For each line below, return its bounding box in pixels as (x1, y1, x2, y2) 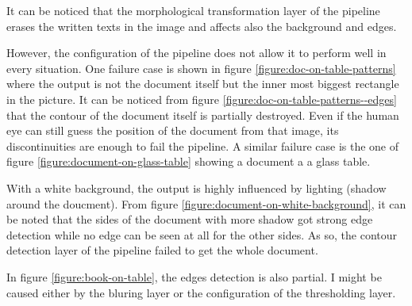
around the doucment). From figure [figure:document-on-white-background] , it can (6, 195, 406, 212)
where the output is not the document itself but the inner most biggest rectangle (6, 75, 399, 92)
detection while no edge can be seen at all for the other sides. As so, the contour (6, 226, 398, 243)
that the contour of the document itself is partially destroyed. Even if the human (6, 106, 399, 123)
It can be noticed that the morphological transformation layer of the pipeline (6, 2, 380, 18)
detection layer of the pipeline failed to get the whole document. (6, 242, 318, 258)
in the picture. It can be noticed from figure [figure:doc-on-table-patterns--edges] (6, 90, 397, 107)
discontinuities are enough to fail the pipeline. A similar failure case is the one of (6, 137, 399, 154)
